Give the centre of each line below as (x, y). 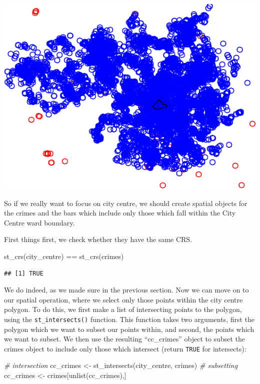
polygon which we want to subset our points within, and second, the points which (129, 329)
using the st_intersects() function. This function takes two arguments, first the (129, 319)
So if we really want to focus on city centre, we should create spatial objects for (126, 203)
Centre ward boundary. (39, 222)
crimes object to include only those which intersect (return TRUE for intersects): (125, 348)
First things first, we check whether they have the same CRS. (98, 239)
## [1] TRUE (24, 273)
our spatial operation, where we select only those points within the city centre (123, 299)
